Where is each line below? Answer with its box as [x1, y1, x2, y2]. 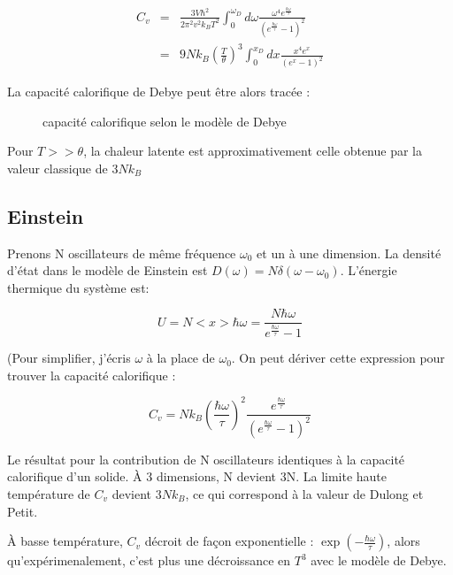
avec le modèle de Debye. [311, 551, 447, 570]
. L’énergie [340, 261, 397, 280]
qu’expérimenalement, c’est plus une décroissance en [7, 551, 291, 570]
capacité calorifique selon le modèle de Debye [42, 111, 287, 130]
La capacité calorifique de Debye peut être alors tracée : [7, 82, 311, 101]
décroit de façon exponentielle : [144, 532, 314, 550]
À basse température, [7, 532, 123, 550]
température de [7, 484, 90, 502]
